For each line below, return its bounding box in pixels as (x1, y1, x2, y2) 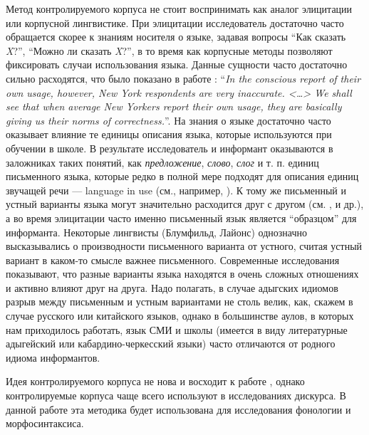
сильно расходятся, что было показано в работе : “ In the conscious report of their (6, 70, 361, 85)
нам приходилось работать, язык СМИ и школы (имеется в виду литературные (6, 322, 348, 337)
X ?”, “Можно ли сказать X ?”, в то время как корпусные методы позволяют (6, 43, 333, 58)
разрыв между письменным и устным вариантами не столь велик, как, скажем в (6, 294, 353, 309)
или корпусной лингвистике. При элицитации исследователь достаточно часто (6, 15, 344, 30)
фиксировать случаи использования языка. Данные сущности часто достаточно (6, 57, 348, 72)
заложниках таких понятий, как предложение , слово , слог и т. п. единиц (6, 154, 319, 169)
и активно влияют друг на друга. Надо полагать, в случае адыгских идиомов (6, 280, 338, 295)
